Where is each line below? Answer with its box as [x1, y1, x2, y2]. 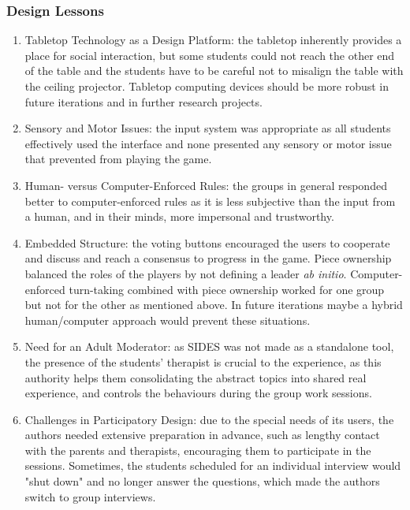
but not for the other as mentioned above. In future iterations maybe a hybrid [24, 296, 403, 313]
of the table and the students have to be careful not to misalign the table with [24, 62, 404, 79]
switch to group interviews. [24, 488, 156, 504]
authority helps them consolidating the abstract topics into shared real [24, 369, 367, 385]
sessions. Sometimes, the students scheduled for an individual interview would [24, 457, 401, 474]
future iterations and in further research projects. [24, 93, 263, 110]
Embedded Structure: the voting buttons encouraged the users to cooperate [24, 234, 390, 251]
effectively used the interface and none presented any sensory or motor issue [24, 135, 392, 151]
